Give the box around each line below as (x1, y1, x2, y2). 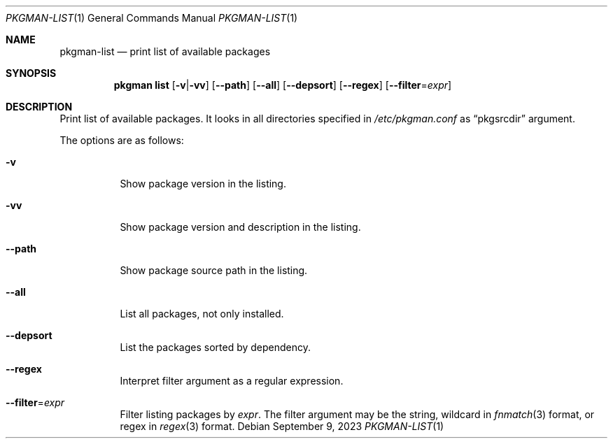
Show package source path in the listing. (120, 264, 308, 276)
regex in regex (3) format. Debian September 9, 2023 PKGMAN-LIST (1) (120, 420, 444, 432)
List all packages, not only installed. (120, 308, 284, 320)
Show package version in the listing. (120, 178, 286, 189)
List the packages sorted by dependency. (120, 341, 311, 353)
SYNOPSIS (6, 67, 57, 79)
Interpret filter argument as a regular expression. (120, 375, 344, 387)
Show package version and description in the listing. (120, 221, 361, 233)
